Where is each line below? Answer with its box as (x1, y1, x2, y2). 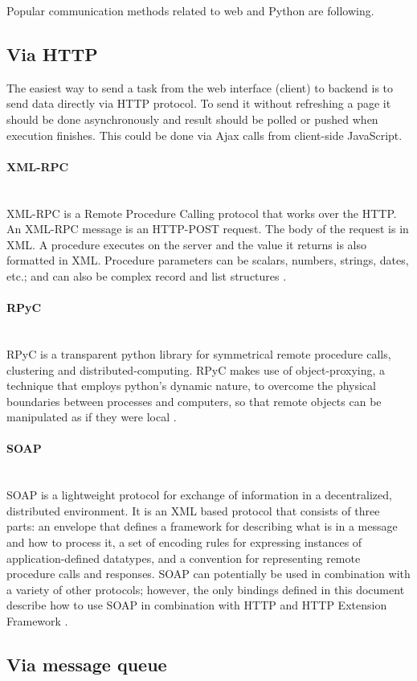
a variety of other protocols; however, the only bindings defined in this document (6, 580, 405, 597)
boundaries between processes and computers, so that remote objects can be (6, 392, 382, 409)
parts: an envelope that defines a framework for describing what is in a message (6, 518, 398, 535)
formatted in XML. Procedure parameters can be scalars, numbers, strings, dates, (6, 252, 409, 269)
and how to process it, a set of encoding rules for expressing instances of (6, 534, 362, 551)
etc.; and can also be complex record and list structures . (6, 267, 287, 284)
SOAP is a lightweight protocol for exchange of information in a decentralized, (6, 486, 392, 503)
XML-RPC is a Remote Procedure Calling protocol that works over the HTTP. (6, 204, 397, 221)
